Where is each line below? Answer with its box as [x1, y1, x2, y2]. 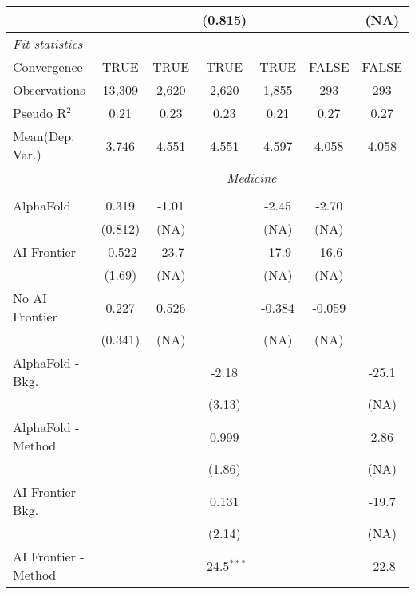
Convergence [13, 57, 83, 76]
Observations [13, 81, 85, 99]
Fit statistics [13, 34, 83, 53]
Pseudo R [13, 104, 67, 122]
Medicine [226, 168, 277, 187]
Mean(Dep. [13, 127, 75, 145]
